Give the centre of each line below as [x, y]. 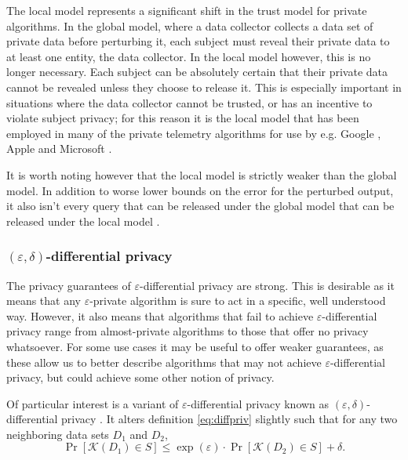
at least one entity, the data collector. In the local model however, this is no [189, 56]
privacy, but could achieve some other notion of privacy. [140, 377]
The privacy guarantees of [69, 285]
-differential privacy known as [258, 403]
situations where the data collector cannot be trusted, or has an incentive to [189, 102]
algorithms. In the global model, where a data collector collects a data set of [190, 25]
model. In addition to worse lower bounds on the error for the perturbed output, [200, 190]
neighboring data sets [58, 434]
